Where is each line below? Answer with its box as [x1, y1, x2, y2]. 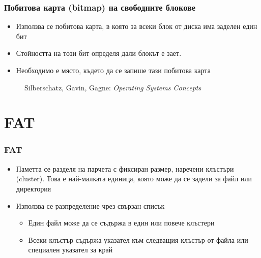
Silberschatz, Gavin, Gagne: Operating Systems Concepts [24, 82, 201, 92]
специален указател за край [28, 244, 113, 255]
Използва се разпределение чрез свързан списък [16, 200, 165, 211]
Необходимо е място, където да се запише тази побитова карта [16, 65, 211, 75]
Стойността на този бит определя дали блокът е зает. [16, 48, 182, 58]
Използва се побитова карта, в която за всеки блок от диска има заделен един [16, 21, 257, 31]
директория [16, 183, 51, 193]
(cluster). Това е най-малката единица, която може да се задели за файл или [16, 173, 252, 184]
